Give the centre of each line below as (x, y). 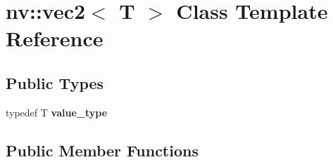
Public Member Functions (102, 150)
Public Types (55, 82)
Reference (55, 38)
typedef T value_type (57, 112)
